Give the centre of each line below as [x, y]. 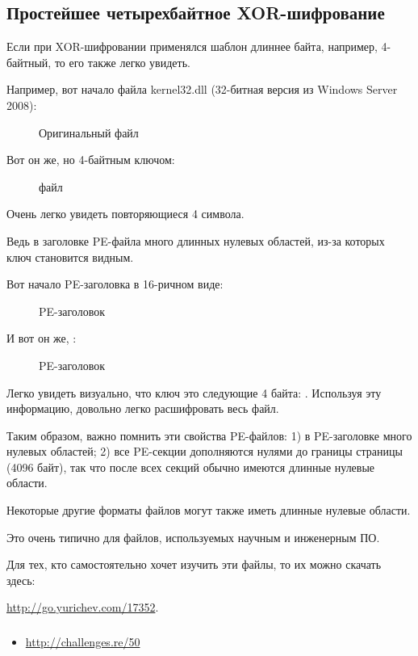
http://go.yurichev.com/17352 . [83, 607]
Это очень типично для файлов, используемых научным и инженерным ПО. [193, 537]
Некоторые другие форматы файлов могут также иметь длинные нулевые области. [209, 510]
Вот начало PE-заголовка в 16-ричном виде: [115, 284]
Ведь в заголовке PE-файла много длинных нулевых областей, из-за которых [196, 240]
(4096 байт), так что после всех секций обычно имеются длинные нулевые [191, 467]
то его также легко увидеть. [122, 62]
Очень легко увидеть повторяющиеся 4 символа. [125, 214]
